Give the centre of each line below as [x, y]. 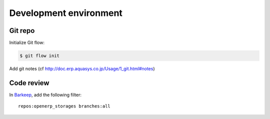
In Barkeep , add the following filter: [45, 95]
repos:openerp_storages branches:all [64, 106]
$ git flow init [40, 56]
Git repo [22, 31]
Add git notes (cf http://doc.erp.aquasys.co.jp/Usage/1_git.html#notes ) [82, 69]
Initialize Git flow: [27, 43]
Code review [29, 83]
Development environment [66, 13]
